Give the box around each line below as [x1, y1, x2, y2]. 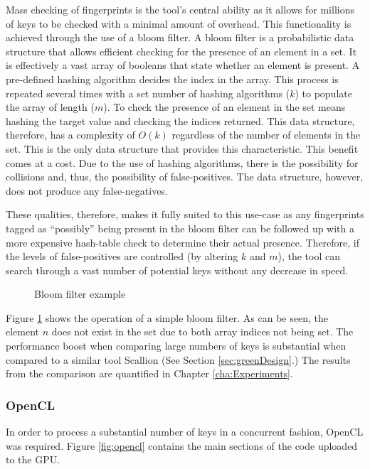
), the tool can [277, 249, 340, 264]
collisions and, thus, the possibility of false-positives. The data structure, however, [6, 169, 364, 184]
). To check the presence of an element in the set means [103, 99, 346, 114]
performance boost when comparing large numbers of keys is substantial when [6, 338, 347, 353]
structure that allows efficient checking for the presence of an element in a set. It [6, 43, 357, 58]
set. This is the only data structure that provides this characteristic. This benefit [6, 141, 359, 156]
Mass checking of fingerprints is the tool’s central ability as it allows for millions [6, 2, 354, 16]
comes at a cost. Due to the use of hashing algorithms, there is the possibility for [6, 155, 359, 170]
